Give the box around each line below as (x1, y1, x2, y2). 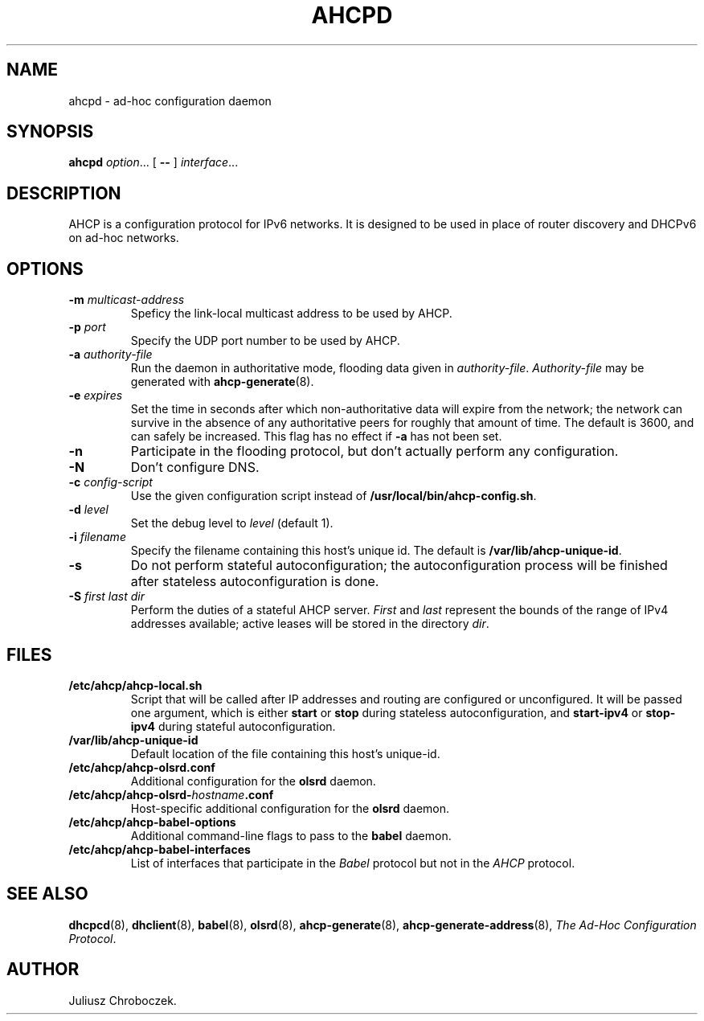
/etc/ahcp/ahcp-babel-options (68, 814, 236, 829)
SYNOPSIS (6, 121, 94, 142)
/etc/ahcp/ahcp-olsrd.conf (68, 760, 215, 774)
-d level (68, 502, 108, 517)
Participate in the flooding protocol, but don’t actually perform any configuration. (130, 443, 619, 460)
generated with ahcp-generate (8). (130, 375, 314, 389)
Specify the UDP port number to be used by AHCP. (130, 334, 400, 348)
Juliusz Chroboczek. (68, 993, 177, 1007)
